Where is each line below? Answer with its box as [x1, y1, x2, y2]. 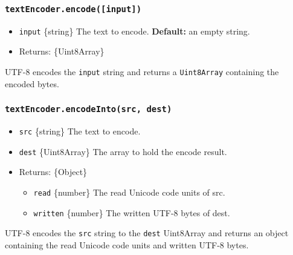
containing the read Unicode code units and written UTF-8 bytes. [5, 238, 249, 251]
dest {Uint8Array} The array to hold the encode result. [19, 145, 227, 157]
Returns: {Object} [19, 165, 88, 178]
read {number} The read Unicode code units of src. [33, 185, 225, 198]
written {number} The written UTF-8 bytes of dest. [33, 206, 230, 219]
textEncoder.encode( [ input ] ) [5, 4, 142, 14]
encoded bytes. [5, 77, 59, 90]
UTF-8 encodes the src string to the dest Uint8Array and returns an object [5, 227, 289, 239]
